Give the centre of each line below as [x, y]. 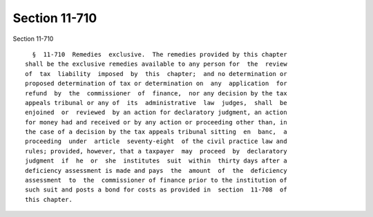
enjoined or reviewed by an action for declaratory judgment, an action [156, 113]
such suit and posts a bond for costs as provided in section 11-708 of [156, 190]
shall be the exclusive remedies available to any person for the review [156, 64]
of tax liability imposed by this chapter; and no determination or [156, 74]
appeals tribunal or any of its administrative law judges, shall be [156, 103]
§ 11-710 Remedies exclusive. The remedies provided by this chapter [160, 54]
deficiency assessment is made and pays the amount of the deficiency [156, 170]
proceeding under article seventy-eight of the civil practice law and [156, 141]
